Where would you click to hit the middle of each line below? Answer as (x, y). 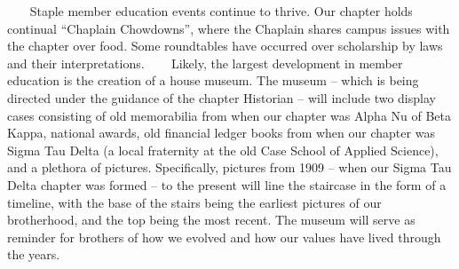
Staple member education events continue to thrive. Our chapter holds (221, 11)
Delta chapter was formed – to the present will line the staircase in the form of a (227, 184)
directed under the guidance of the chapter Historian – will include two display (222, 97)
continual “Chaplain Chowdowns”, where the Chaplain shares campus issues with (229, 28)
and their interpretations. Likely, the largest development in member (205, 63)
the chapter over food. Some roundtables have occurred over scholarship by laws (225, 46)
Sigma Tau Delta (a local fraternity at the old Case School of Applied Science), (223, 150)
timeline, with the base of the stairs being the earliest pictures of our (194, 202)
